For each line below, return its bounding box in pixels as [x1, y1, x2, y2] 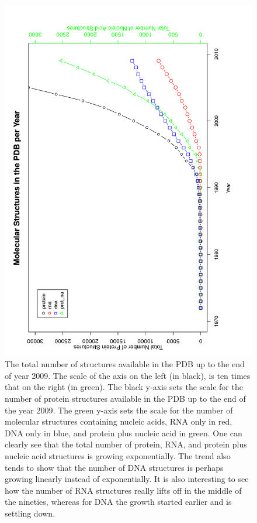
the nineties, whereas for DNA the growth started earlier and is [5, 495, 232, 508]
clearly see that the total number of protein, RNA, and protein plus [5, 438, 247, 450]
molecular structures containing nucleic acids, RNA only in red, [5, 415, 232, 428]
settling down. [5, 507, 55, 519]
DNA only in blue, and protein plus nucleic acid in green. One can [5, 426, 242, 439]
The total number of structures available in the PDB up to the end [5, 358, 245, 370]
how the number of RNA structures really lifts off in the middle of [5, 484, 242, 496]
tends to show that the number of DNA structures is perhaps [5, 461, 224, 473]
